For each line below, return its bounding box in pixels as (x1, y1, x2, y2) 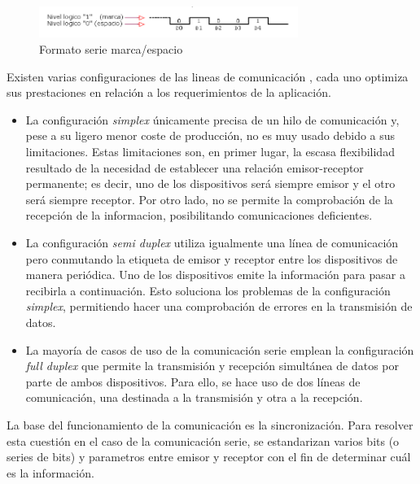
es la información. (7, 464, 94, 481)
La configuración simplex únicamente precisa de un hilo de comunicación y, (25, 111, 400, 128)
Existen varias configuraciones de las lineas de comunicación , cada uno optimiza (7, 68, 409, 85)
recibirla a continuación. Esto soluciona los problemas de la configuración (25, 281, 391, 299)
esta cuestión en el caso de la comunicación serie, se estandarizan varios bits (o (7, 432, 400, 449)
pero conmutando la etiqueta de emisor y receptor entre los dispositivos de (25, 250, 398, 267)
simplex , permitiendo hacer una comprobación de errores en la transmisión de (25, 298, 413, 315)
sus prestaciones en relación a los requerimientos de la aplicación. (7, 84, 331, 101)
